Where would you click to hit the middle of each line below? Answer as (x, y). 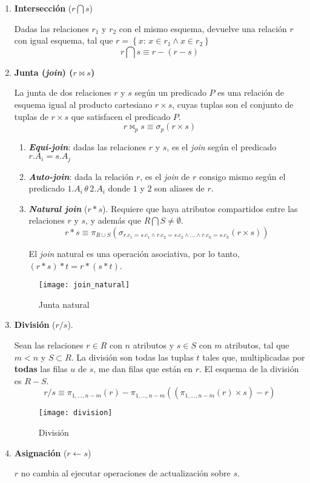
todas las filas (41, 369)
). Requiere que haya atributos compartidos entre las (200, 208)
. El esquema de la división (249, 369)
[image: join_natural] (84, 285)
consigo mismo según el (242, 176)
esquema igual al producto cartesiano (83, 104)
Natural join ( (58, 208)
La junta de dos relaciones (63, 92)
